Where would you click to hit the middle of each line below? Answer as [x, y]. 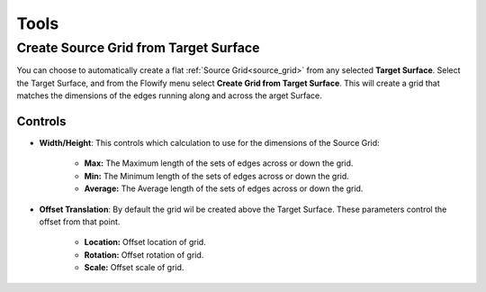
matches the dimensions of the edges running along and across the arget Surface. [170, 96]
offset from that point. [80, 222]
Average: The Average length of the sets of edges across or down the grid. [224, 188]
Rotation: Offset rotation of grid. [144, 255]
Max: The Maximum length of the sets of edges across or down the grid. [219, 163]
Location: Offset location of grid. [145, 242]
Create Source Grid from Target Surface [138, 48]
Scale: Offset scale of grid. [134, 268]
